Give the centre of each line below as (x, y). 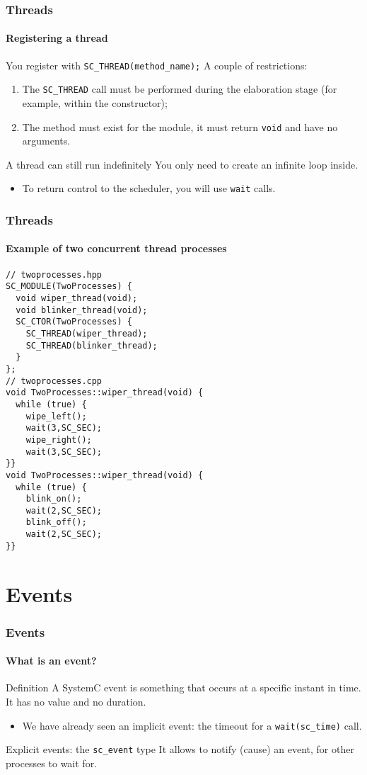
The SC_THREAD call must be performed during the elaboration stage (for (180, 89)
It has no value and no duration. (76, 702)
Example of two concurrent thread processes (116, 248)
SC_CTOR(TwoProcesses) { (74, 322)
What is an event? (51, 661)
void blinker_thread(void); (82, 310)
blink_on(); (54, 499)
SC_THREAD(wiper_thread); (87, 333)
